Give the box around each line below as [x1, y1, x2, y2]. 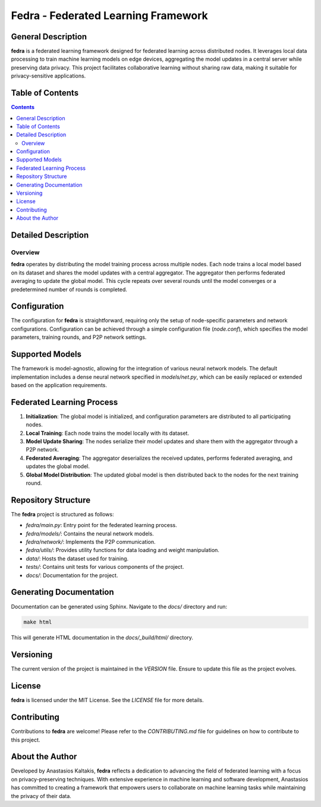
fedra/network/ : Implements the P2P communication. [26, 538, 156, 546]
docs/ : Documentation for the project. [26, 572, 118, 579]
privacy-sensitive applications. [11, 72, 86, 80]
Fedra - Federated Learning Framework [11, 9, 208, 22]
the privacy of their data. [11, 792, 71, 799]
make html [23, 619, 52, 625]
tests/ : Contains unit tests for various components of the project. [26, 563, 184, 571]
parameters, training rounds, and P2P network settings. [11, 334, 147, 341]
